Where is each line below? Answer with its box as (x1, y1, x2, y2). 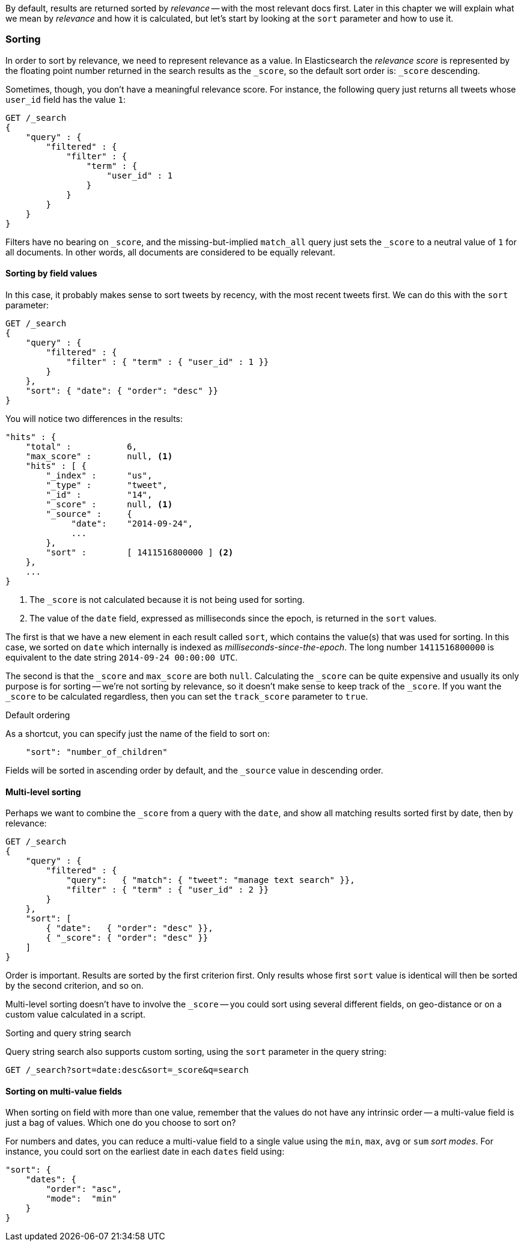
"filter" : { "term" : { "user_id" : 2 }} (66, 885, 269, 895)
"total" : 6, (25, 441, 138, 451)
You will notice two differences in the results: (5, 413, 183, 424)
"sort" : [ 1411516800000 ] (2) (46, 547, 234, 557)
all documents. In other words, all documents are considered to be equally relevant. (5, 246, 335, 257)
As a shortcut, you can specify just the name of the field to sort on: (5, 728, 270, 739)
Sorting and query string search (5, 1028, 132, 1039)
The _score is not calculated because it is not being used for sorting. (29, 594, 305, 605)
